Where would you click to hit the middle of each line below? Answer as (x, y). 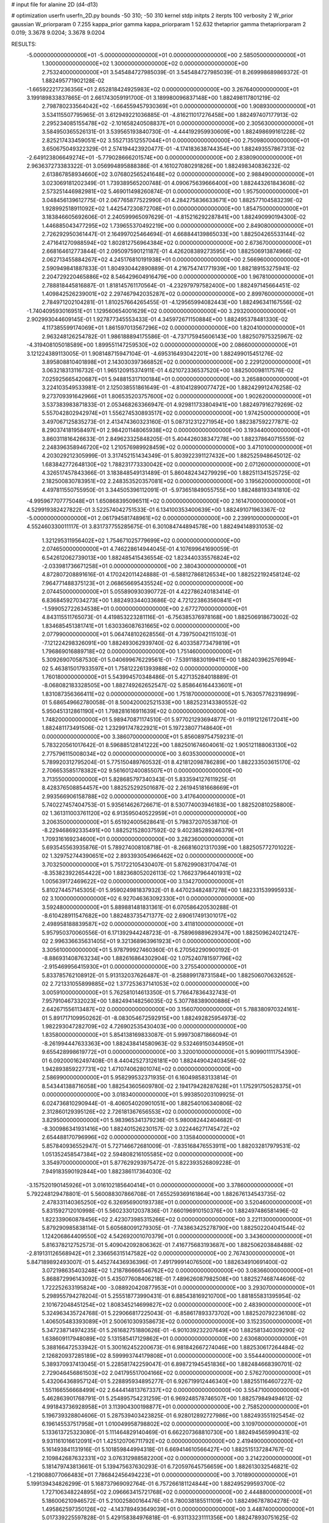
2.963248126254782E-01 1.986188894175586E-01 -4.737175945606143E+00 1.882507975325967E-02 (172, 336)
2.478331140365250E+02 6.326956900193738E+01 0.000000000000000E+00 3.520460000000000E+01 (177, 1202)
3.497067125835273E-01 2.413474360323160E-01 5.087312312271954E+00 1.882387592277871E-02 (170, 422)
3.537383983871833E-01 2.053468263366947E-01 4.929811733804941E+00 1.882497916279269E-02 (172, 405)
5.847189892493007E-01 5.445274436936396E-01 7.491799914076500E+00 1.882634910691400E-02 (157, 1262)
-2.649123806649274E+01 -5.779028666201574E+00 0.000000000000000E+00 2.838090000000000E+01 (164, 157)
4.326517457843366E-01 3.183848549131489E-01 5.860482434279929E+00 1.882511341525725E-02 (171, 473)
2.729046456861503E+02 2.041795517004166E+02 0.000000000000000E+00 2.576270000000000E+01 (176, 1373)
